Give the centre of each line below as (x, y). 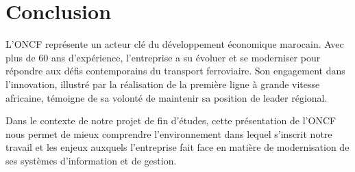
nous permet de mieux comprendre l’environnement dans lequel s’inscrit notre (169, 133)
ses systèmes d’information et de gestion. (91, 160)
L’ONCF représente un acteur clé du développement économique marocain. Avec (175, 44)
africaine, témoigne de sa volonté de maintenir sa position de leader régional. (167, 97)
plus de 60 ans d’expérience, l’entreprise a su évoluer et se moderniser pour (163, 57)
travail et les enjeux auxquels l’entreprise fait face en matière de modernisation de (177, 147)
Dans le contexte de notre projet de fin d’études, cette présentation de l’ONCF (171, 120)
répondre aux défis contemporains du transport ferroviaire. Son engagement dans (175, 71)
